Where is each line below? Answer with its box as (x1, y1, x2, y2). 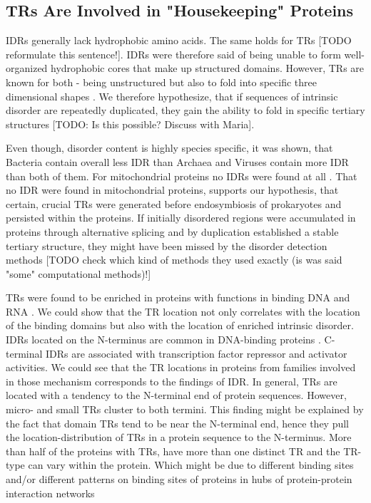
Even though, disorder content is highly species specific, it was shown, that (6, 140, 333, 155)
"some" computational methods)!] (6, 266, 151, 281)
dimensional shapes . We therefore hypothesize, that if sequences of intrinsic (6, 88, 338, 103)
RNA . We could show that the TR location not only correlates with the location (6, 304, 360, 318)
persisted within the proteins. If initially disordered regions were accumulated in (6, 210, 356, 225)
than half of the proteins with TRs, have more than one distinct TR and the (6, 443, 340, 458)
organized (6, 61, 48, 76)
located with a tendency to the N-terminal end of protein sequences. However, (6, 388, 347, 403)
